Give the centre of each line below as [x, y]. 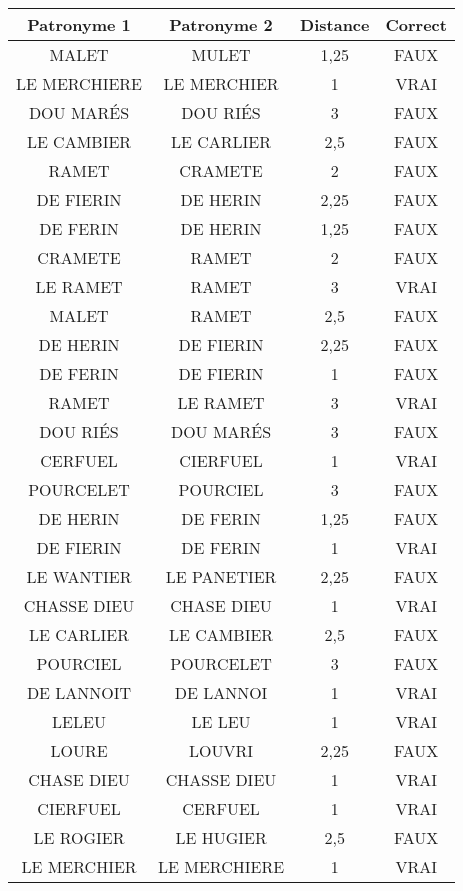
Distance [335, 24]
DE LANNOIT [79, 692]
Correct [416, 24]
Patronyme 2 [221, 24]
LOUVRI [221, 750]
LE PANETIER [221, 576]
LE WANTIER [79, 576]
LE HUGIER [221, 837]
